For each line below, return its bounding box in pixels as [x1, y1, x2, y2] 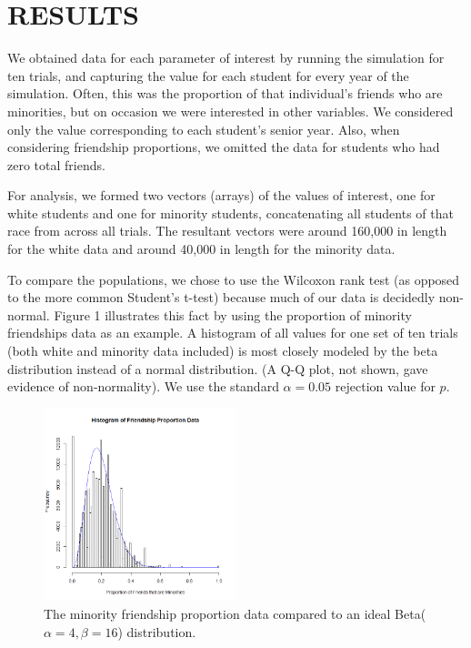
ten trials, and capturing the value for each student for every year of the [7, 66, 409, 85]
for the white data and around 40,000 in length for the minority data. [7, 239, 396, 258]
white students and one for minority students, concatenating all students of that [7, 203, 454, 222]
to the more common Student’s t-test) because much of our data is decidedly [7, 288, 436, 307]
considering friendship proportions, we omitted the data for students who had [7, 137, 440, 157]
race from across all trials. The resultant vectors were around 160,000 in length [7, 221, 447, 240]
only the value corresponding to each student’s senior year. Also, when [7, 119, 400, 138]
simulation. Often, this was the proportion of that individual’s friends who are [7, 84, 443, 103]
